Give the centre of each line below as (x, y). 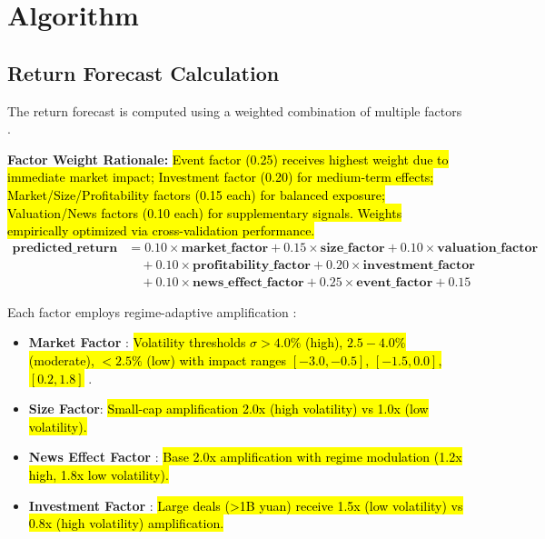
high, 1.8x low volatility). (99, 474)
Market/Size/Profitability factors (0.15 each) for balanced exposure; (196, 194)
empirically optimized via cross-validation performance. (161, 230)
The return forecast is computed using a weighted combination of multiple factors (235, 110)
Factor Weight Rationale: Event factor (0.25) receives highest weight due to (228, 159)
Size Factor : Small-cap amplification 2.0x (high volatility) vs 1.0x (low (228, 409)
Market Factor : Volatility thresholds (137, 342)
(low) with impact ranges (217, 360)
